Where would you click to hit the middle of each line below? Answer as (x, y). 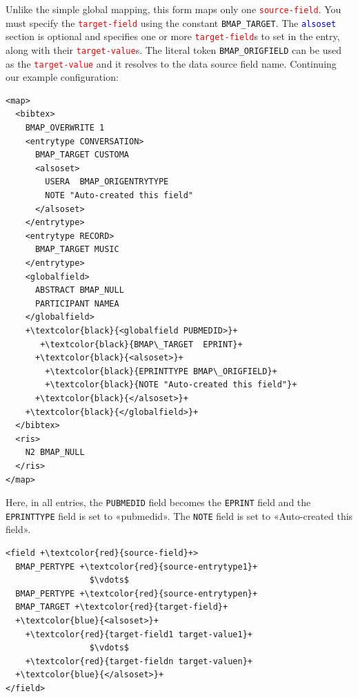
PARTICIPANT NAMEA (77, 303)
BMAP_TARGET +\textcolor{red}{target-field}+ (122, 607)
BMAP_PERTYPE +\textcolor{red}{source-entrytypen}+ (137, 593)
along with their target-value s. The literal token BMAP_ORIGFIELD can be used (173, 49)
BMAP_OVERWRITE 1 (65, 128)
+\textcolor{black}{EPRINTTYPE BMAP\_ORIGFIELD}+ (161, 371)
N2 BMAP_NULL (55, 453)
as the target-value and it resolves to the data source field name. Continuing (171, 63)
